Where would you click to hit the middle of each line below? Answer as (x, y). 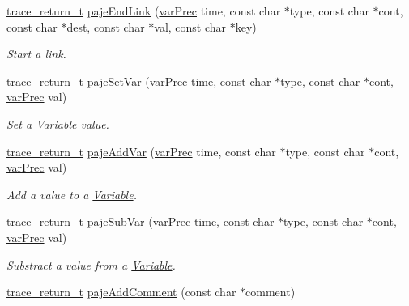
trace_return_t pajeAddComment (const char (121, 292)
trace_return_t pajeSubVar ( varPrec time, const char (141, 221)
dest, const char (106, 26)
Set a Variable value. (58, 123)
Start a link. (36, 54)
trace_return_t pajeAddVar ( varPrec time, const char (141, 151)
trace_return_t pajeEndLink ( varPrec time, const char (144, 11)
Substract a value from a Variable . (91, 264)
